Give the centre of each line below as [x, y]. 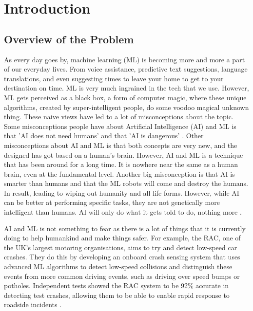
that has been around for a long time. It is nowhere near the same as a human [121, 164]
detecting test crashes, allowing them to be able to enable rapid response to [117, 295]
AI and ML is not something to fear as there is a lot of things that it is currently [125, 228]
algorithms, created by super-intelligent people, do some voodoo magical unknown [126, 107]
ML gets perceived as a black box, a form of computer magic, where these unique [125, 97]
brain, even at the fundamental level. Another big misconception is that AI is [119, 174]
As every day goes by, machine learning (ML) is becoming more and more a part [125, 59]
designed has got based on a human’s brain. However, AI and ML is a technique [124, 155]
